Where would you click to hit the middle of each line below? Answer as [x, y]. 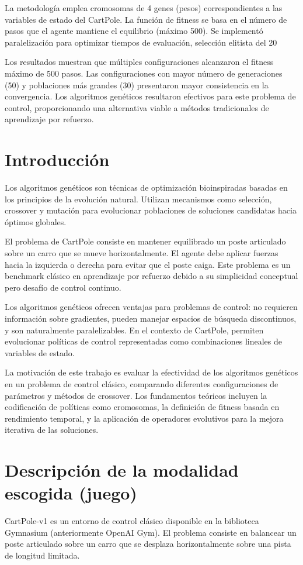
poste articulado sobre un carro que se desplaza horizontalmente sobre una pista [148, 544]
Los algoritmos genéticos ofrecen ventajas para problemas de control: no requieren [151, 307]
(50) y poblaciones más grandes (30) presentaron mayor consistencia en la [137, 85]
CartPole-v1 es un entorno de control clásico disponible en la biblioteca [132, 521]
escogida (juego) [71, 493]
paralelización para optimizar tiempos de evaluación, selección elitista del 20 [141, 42]
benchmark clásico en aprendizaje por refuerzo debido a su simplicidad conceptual [151, 276]
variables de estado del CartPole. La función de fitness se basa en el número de [146, 19]
